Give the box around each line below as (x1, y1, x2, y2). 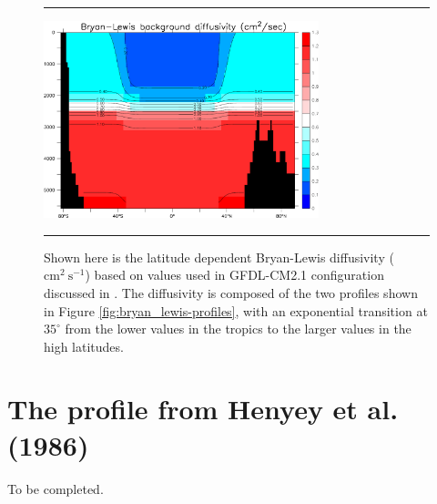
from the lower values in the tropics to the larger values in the (65, 319, 412, 338)
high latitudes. (44, 336, 124, 355)
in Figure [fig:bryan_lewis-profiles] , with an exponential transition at (44, 301, 428, 320)
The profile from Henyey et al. (7, 390, 399, 427)
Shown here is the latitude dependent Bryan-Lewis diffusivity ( (44, 247, 394, 266)
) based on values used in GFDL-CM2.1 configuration (85, 265, 384, 284)
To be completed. (7, 478, 104, 498)
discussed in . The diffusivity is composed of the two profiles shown (44, 283, 418, 302)
